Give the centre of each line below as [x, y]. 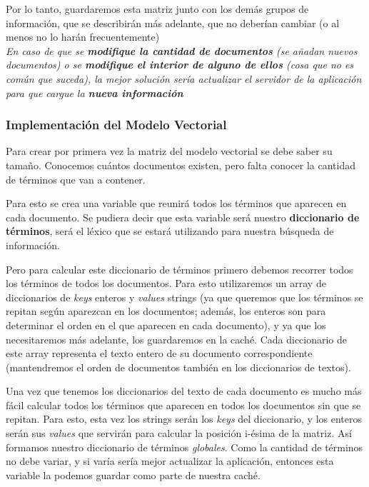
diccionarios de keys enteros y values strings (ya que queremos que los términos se [184, 297]
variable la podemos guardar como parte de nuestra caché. [133, 475]
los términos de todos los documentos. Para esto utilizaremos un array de [166, 283]
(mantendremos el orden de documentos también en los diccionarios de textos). [178, 367]
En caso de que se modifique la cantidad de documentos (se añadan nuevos [182, 50]
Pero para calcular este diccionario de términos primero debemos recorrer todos [180, 269]
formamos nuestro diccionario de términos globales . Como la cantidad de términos [184, 447]
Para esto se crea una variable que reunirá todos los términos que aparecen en [176, 203]
